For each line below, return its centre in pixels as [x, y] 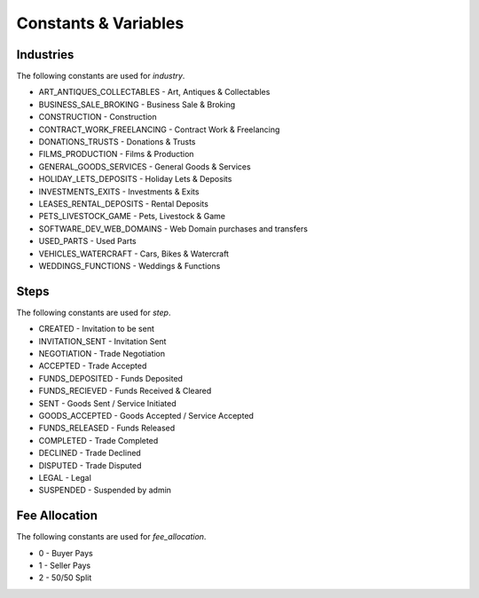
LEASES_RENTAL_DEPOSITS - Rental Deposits [123, 203]
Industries [45, 55]
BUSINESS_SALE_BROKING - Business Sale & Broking [137, 104]
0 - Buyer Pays [66, 553]
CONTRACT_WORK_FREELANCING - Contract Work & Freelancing [159, 130]
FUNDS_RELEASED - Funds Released [107, 428]
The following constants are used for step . [94, 312]
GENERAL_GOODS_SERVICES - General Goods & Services [145, 166]
